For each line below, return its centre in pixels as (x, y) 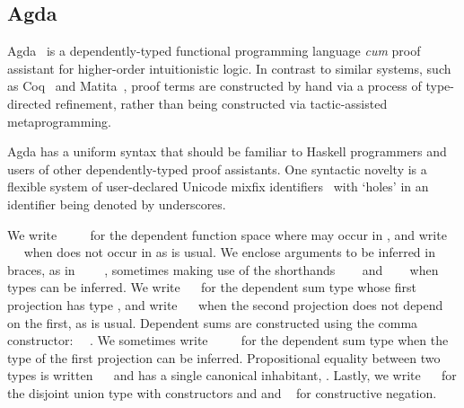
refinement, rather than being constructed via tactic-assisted (221, 103)
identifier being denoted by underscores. (117, 204)
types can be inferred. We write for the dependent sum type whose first (212, 287)
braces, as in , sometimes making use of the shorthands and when (223, 269)
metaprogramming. (59, 121)
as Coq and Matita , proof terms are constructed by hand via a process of (214, 86)
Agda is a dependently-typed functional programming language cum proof (214, 51)
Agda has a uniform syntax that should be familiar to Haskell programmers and (227, 151)
